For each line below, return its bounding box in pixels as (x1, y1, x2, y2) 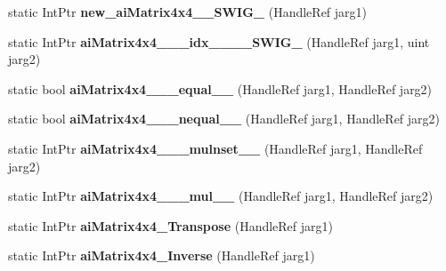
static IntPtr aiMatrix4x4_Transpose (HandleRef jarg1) (8, 216, 333, 235)
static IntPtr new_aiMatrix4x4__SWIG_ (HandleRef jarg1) (8, 3, 368, 20)
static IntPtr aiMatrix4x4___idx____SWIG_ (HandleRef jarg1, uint (8, 32, 430, 51)
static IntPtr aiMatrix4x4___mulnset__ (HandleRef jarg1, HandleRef (8, 139, 423, 157)
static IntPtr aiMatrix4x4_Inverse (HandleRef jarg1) (8, 246, 315, 265)
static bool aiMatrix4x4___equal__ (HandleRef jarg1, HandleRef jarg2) (8, 79, 433, 98)
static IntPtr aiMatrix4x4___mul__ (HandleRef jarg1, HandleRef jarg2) (8, 187, 434, 205)
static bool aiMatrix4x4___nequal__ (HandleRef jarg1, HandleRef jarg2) (8, 109, 441, 128)
